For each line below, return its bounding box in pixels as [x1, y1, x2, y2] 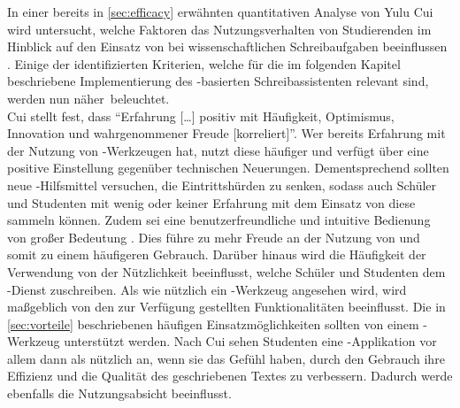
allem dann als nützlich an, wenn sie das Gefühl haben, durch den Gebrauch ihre [7, 349, 445, 367]
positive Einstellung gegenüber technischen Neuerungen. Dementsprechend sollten [7, 158, 449, 177]
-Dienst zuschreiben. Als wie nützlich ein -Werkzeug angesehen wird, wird [7, 280, 407, 298]
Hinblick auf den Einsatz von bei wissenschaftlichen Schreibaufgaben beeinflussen [7, 37, 448, 56]
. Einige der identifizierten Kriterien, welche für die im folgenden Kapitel [7, 54, 401, 73]
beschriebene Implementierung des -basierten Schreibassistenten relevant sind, [7, 72, 429, 90]
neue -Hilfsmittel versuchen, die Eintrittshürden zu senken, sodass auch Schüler [7, 175, 437, 194]
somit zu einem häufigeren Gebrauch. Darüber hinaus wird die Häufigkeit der [7, 245, 426, 264]
